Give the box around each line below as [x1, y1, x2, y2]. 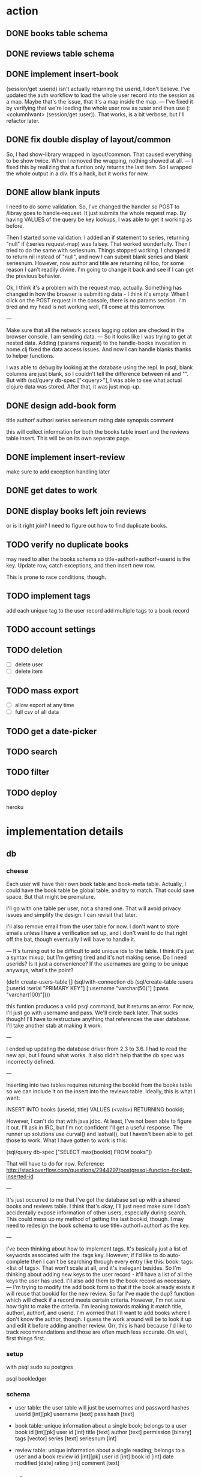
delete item [14, 667, 43, 675]
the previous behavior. [6, 272, 62, 279]
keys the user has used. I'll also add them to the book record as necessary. [6, 1277, 192, 1284]
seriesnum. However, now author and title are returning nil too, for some [6, 260, 184, 267]
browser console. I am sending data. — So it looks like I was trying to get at [6, 333, 192, 340]
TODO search [6, 746, 58, 757]
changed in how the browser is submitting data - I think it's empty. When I [6, 290, 189, 298]
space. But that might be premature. [6, 893, 95, 900]
